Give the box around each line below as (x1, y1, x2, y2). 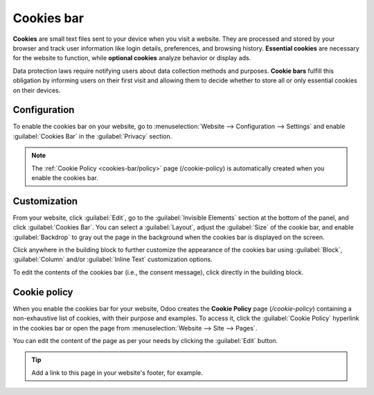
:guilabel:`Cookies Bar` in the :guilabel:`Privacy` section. (12, 132, 172, 140)
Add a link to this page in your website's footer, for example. (31, 368, 204, 377)
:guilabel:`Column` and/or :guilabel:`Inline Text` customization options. (12, 255, 213, 263)
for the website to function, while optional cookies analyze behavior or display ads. (12, 54, 251, 62)
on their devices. (12, 86, 61, 94)
